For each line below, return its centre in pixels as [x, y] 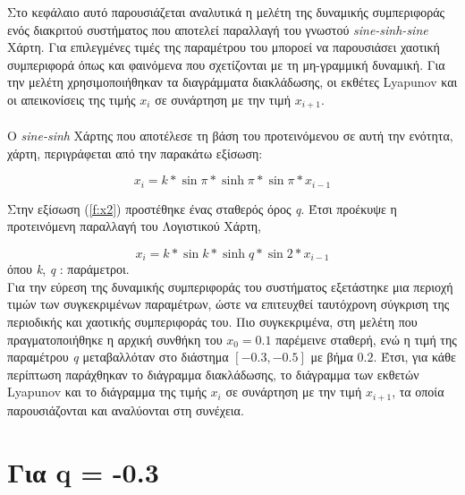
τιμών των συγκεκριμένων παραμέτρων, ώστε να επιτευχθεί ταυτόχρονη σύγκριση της [228, 304]
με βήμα [332, 357]
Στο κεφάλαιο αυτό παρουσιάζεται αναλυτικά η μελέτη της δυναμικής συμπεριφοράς [226, 12]
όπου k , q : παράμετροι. [68, 269]
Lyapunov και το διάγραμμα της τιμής [107, 392]
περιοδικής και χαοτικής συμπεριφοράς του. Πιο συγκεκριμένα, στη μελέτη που [212, 322]
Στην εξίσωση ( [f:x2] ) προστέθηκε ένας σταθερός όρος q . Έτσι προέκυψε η [202, 208]
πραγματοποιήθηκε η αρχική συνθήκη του [115, 339]
